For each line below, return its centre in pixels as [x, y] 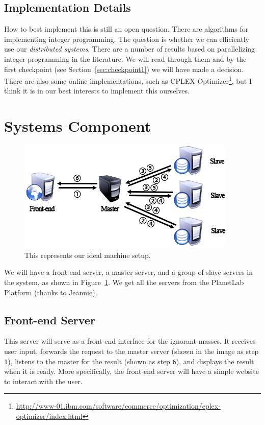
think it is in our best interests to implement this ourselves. [97, 91]
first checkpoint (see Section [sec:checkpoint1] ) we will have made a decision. [124, 69]
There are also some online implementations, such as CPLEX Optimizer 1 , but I [128, 80]
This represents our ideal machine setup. [88, 255]
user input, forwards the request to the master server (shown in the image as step [131, 351]
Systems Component [78, 126]
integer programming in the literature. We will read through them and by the [125, 58]
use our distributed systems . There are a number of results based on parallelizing [130, 49]
